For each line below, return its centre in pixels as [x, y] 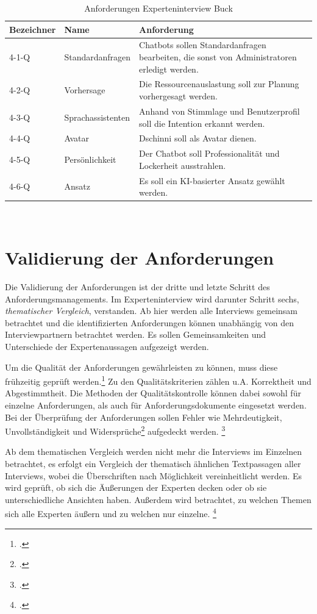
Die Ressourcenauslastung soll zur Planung [219, 84]
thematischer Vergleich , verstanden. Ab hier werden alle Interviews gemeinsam [151, 311]
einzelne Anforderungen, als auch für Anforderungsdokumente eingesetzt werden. [156, 405]
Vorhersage [85, 90]
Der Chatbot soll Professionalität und [209, 153]
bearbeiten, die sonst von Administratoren [218, 57]
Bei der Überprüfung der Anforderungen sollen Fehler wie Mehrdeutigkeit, [144, 417]
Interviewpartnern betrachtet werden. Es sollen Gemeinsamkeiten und [136, 334]
